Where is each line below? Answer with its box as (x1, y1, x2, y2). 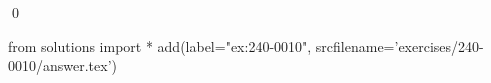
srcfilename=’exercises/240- (315, 35, 484, 56)
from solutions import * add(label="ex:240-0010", (8, 35, 312, 56)
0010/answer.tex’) (8, 55, 118, 76)
